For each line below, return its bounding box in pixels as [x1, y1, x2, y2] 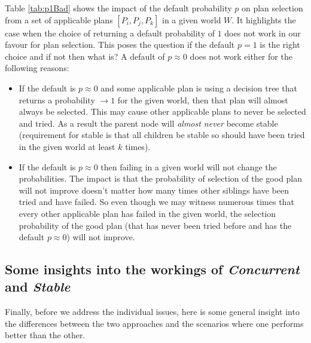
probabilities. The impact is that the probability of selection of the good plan [19, 172, 303, 185]
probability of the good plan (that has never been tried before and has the [19, 219, 292, 231]
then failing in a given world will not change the [100, 160, 277, 173]
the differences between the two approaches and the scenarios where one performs [5, 317, 304, 329]
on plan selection [241, 2, 303, 14]
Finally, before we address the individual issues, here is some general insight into [5, 305, 300, 318]
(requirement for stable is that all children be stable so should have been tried [19, 128, 305, 141]
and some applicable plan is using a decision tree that [100, 81, 297, 94]
